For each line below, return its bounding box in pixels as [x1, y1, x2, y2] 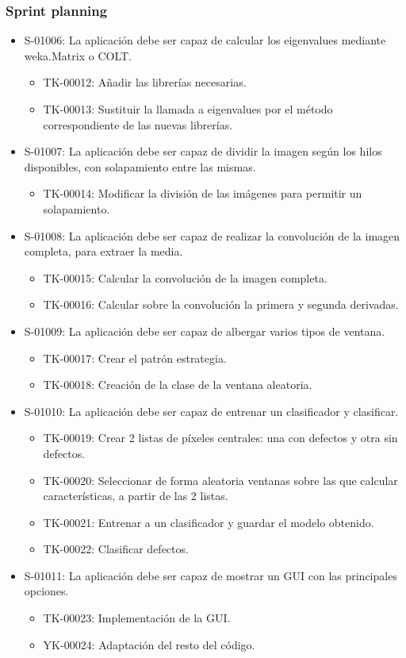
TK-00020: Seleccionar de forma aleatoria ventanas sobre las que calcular [43, 471, 398, 488]
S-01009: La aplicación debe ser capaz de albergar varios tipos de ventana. [24, 322, 385, 339]
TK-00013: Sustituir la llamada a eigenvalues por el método [43, 101, 333, 117]
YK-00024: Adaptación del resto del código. [43, 636, 255, 652]
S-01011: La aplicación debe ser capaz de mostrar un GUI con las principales [24, 567, 397, 583]
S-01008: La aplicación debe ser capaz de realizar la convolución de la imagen [24, 227, 400, 244]
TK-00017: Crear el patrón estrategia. [43, 349, 227, 366]
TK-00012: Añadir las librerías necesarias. [43, 74, 247, 90]
